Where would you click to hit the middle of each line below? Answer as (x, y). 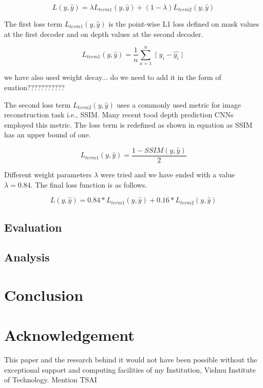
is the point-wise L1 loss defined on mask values (184, 24)
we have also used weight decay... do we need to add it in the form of (113, 77)
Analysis (27, 257)
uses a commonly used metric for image (179, 104)
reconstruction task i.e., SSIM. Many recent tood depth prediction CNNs (119, 115)
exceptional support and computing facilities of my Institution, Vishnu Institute (130, 369)
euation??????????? (34, 87)
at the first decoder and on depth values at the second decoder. (104, 34)
